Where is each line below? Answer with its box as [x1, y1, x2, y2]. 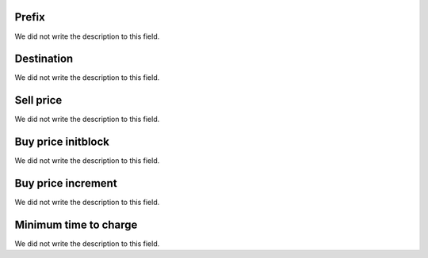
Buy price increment [14, 176, 118, 190]
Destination [14, 52, 74, 66]
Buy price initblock [14, 135, 110, 149]
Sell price [14, 93, 63, 107]
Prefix [14, 10, 45, 24]
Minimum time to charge [14, 218, 138, 231]
